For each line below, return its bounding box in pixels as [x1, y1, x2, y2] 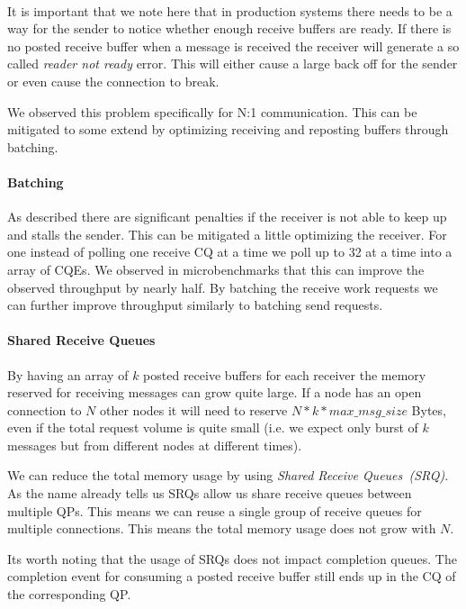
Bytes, [411, 400, 446, 419]
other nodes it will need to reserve [100, 400, 288, 419]
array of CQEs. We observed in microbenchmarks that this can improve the [7, 259, 425, 278]
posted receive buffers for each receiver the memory [143, 365, 426, 384]
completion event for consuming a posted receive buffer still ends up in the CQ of [7, 567, 456, 586]
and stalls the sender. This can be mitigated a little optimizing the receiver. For [7, 224, 447, 243]
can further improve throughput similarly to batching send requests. [7, 295, 383, 314]
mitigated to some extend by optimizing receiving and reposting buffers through [7, 120, 449, 139]
